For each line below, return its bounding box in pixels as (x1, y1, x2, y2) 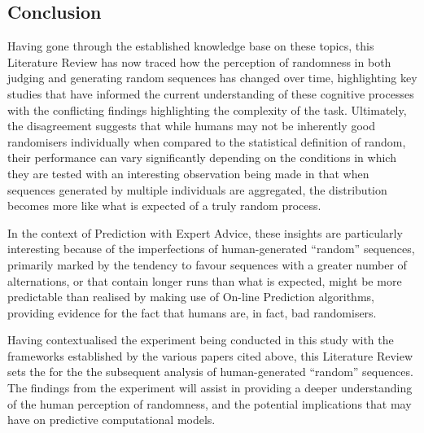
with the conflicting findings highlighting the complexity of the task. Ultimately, (7, 101, 407, 118)
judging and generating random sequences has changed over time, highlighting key (7, 69, 417, 86)
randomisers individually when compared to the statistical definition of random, (7, 133, 406, 150)
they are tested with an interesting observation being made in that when (7, 164, 369, 182)
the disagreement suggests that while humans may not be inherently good (7, 117, 375, 134)
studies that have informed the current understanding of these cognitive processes (7, 85, 414, 102)
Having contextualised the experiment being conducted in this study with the (7, 331, 394, 348)
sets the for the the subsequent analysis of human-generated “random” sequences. (7, 363, 413, 380)
